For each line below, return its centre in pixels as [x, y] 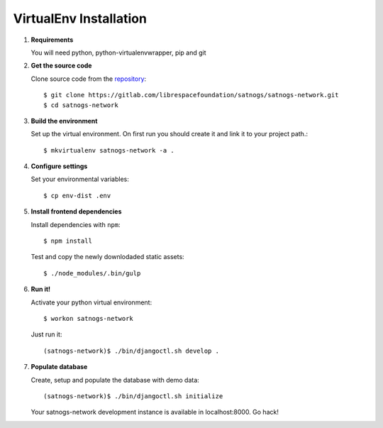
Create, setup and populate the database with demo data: [115, 380]
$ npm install [68, 241]
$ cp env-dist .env [77, 196]
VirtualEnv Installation [80, 18]
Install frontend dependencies [76, 212]
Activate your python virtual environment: [91, 302]
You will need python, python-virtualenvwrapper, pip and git [118, 53]
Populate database [59, 367]
